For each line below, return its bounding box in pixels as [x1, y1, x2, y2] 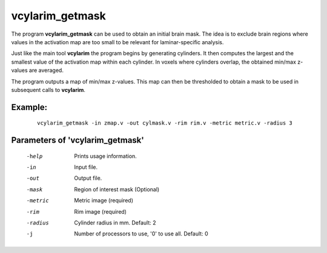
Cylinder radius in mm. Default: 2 [74, 219, 157, 226]
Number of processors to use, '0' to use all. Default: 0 [74, 230, 208, 237]
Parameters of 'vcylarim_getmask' [11, 135, 145, 145]
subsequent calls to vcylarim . [11, 86, 86, 93]
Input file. [74, 163, 98, 171]
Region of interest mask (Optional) [74, 185, 160, 193]
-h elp [26, 153, 43, 160]
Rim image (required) [74, 208, 127, 215]
